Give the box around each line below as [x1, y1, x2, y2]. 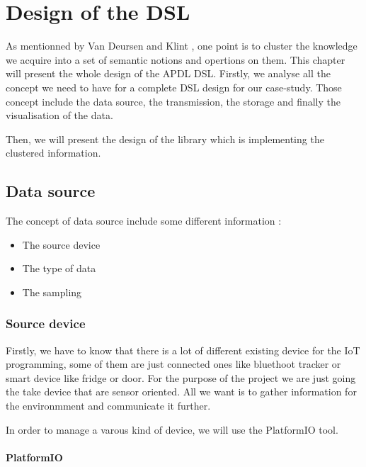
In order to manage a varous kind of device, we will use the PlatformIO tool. [6, 422, 338, 437]
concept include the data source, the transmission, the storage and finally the [6, 94, 341, 108]
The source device [22, 237, 101, 252]
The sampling [22, 284, 82, 299]
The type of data [22, 261, 96, 276]
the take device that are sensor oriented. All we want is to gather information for [6, 384, 357, 399]
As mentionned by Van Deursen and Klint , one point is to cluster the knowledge [6, 38, 358, 53]
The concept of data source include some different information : [6, 213, 282, 228]
